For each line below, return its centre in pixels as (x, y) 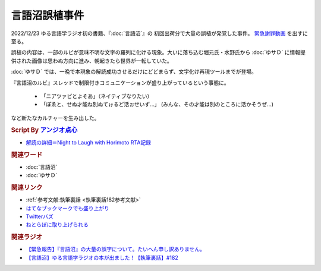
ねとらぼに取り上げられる (57, 225)
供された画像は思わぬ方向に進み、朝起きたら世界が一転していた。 (92, 61)
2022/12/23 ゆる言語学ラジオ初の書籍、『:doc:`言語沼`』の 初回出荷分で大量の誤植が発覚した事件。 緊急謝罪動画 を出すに (160, 33)
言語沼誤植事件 (48, 15)
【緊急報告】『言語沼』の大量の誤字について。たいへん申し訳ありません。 (115, 249)
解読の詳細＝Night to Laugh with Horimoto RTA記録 (89, 142)
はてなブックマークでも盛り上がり (67, 208)
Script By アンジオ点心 (44, 130)
